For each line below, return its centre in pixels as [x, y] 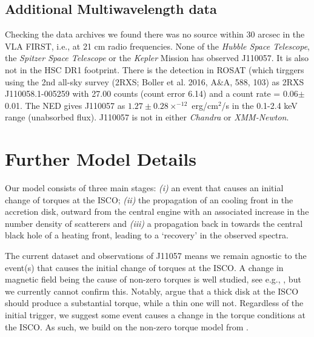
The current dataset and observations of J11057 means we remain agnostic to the [156, 256]
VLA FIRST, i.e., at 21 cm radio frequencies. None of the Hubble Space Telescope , [157, 46]
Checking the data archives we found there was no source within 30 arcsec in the [155, 34]
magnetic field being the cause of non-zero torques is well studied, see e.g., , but [153, 279]
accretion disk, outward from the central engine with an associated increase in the [157, 211]
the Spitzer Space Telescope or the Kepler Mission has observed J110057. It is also [157, 58]
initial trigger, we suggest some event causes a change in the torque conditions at [155, 315]
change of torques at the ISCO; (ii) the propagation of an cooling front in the [149, 199]
